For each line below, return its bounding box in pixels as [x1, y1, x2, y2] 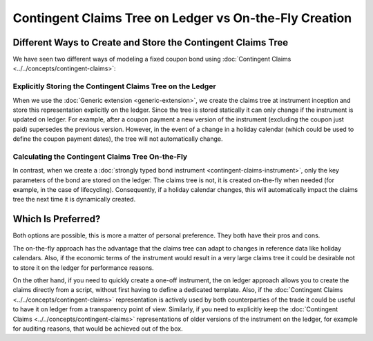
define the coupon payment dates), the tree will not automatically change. [12, 135, 223, 143]
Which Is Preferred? [12, 213, 101, 225]
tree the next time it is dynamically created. [12, 195, 136, 204]
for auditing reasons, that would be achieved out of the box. [12, 324, 183, 333]
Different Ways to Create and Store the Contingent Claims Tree [12, 37, 289, 48]
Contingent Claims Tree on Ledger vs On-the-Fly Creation [12, 10, 352, 26]
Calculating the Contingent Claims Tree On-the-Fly [12, 152, 188, 162]
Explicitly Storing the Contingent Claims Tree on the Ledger [12, 81, 217, 91]
